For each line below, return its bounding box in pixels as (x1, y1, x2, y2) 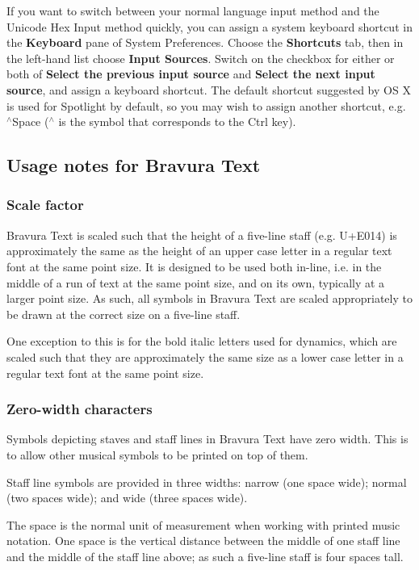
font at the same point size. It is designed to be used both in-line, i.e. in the (6, 258, 382, 275)
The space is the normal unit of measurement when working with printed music (6, 516, 400, 533)
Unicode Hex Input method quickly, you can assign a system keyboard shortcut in (6, 18, 413, 35)
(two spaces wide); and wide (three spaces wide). (6, 489, 248, 506)
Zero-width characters (6, 399, 153, 419)
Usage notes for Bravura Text (6, 153, 261, 178)
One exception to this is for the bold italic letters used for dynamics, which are (6, 333, 397, 350)
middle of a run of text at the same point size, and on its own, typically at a (6, 274, 385, 291)
